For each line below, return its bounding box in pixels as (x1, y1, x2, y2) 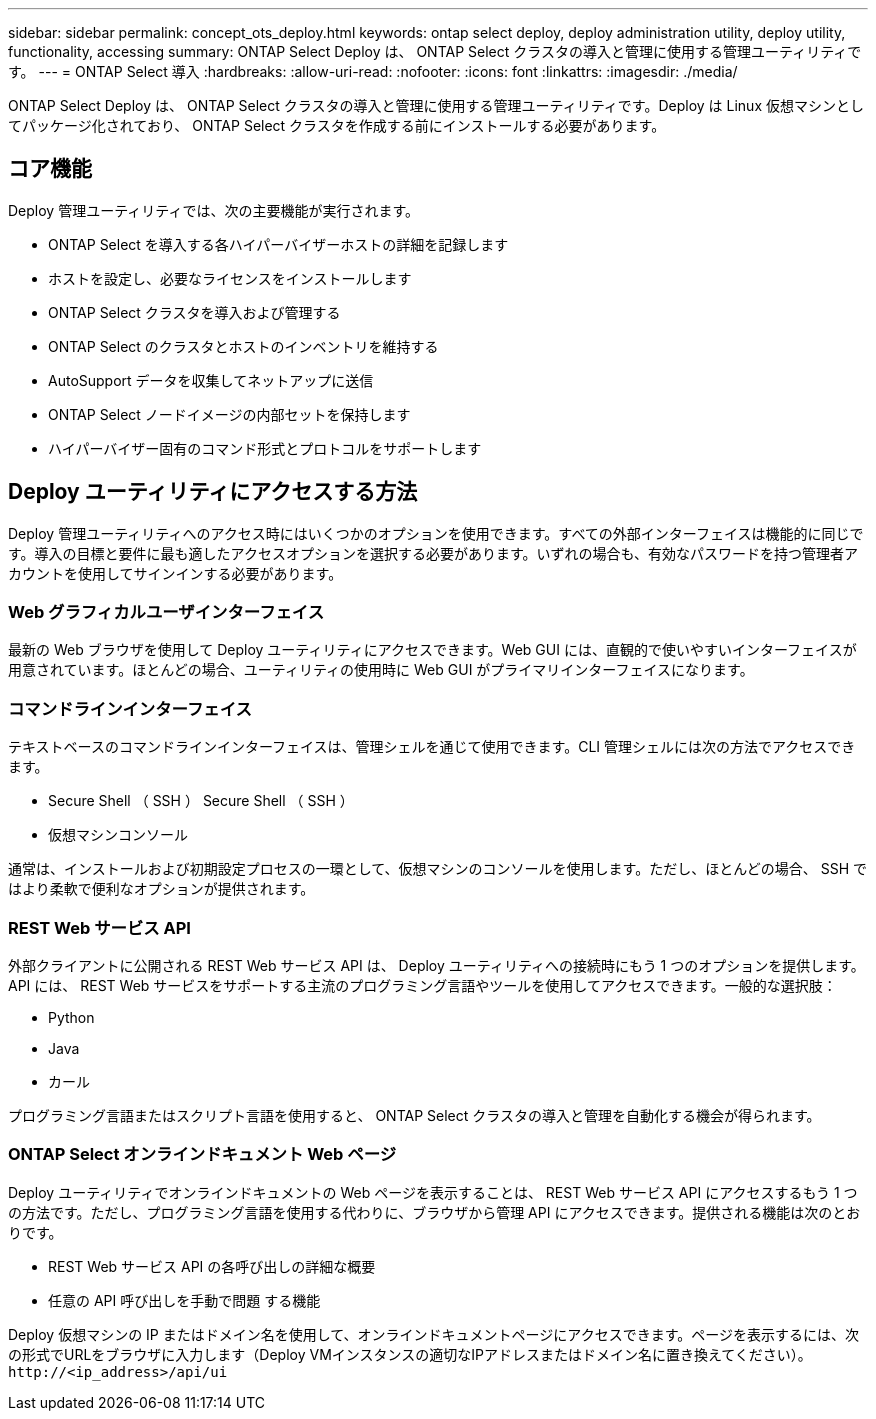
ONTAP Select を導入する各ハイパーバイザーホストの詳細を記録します (48, 235, 509, 253)
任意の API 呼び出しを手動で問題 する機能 (48, 1291, 321, 1309)
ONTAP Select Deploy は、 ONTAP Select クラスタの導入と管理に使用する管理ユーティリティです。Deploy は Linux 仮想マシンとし (8, 97, 864, 114)
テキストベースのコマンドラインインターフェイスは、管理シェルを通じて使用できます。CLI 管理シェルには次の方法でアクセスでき (8, 738, 856, 756)
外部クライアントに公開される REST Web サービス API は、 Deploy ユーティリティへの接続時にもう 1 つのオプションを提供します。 (8, 956, 865, 974)
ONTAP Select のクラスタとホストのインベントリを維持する (48, 337, 439, 355)
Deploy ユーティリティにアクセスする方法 (8, 479, 418, 505)
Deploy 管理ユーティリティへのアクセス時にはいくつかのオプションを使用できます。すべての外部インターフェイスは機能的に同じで (8, 524, 864, 542)
